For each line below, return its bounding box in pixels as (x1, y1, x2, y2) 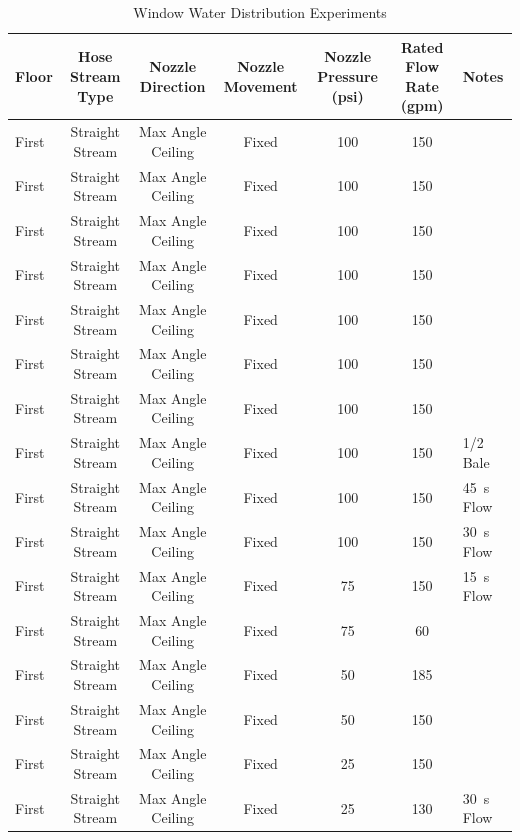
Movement (223, 75, 298, 96)
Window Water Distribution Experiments (133, 2, 387, 22)
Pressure (317, 65, 378, 86)
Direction (139, 75, 206, 96)
